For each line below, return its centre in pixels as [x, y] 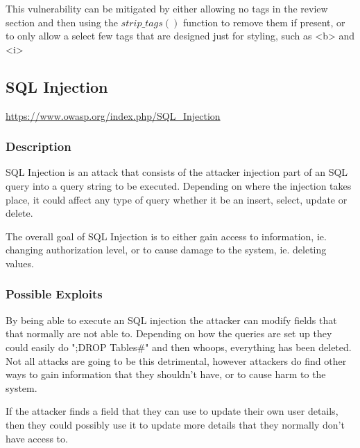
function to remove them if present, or [264, 22]
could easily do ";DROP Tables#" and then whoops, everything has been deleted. [179, 347]
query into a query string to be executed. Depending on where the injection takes [179, 185]
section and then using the [62, 22]
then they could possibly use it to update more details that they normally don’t [175, 424]
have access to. [37, 438]
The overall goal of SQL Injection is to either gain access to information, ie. [166, 236]
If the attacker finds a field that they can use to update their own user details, [172, 411]
